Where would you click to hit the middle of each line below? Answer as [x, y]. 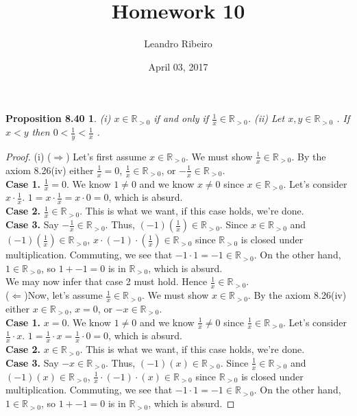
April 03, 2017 [178, 66]
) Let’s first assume [106, 156]
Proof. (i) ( [28, 156]
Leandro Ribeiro [178, 44]
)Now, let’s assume [63, 295]
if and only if [181, 118]
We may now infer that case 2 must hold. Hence [107, 281]
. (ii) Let [266, 118]
